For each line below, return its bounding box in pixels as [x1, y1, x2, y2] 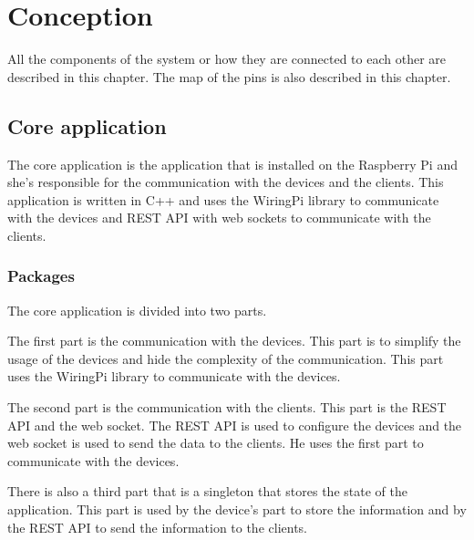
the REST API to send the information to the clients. [7, 517, 307, 536]
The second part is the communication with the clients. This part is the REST [7, 398, 447, 417]
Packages [7, 265, 75, 287]
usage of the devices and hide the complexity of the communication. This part [7, 348, 444, 368]
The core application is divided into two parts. [7, 300, 267, 319]
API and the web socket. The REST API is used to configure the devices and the [7, 415, 462, 434]
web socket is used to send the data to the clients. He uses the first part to [7, 433, 424, 452]
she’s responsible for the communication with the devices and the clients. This [7, 172, 444, 192]
